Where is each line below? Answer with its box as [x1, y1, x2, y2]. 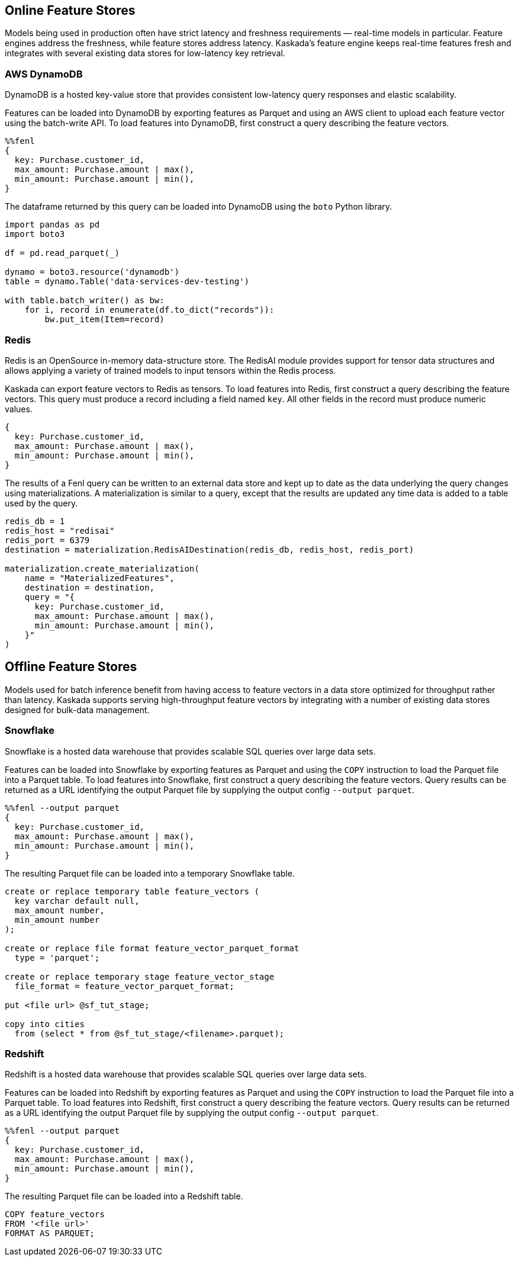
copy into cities [5, 1019, 85, 1029]
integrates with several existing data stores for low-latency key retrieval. [5, 48, 285, 59]
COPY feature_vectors [5, 1209, 105, 1220]
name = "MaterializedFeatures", [24, 573, 175, 583]
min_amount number [14, 915, 100, 925]
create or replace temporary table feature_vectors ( [5, 886, 259, 896]
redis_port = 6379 [5, 535, 90, 545]
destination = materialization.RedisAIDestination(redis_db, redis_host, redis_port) [5, 544, 414, 554]
